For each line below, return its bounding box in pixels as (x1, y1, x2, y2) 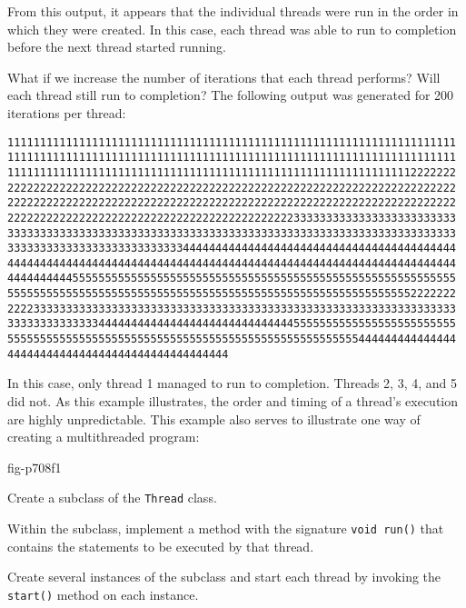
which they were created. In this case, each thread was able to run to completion (7, 19, 457, 38)
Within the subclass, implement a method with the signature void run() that (7, 519, 444, 538)
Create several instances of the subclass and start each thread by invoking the (7, 567, 441, 586)
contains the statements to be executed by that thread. (7, 536, 314, 555)
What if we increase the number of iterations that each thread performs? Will (7, 67, 441, 86)
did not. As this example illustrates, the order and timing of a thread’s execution (7, 392, 459, 410)
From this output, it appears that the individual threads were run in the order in (7, 2, 459, 20)
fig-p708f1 (7, 457, 62, 476)
